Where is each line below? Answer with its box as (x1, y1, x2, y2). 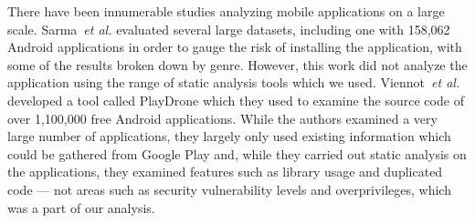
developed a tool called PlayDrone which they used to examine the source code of (7, 90, 464, 109)
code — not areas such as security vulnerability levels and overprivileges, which (7, 179, 451, 198)
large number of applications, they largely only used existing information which (7, 127, 451, 146)
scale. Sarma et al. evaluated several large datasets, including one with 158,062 (7, 19, 450, 38)
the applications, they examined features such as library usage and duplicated (7, 162, 443, 181)
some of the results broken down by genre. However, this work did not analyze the (7, 55, 468, 74)
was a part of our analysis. (7, 198, 155, 217)
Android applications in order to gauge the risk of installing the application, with (7, 37, 462, 56)
